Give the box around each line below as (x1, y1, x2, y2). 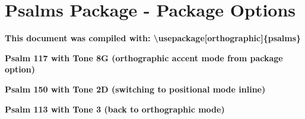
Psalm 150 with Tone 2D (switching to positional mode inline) (5, 82, 266, 95)
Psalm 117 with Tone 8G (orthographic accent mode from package (5, 51, 283, 64)
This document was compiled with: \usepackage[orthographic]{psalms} (5, 32, 301, 44)
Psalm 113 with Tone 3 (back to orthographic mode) (5, 103, 225, 115)
